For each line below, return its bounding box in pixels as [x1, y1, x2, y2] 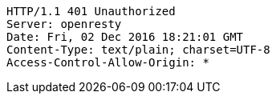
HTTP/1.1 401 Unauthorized [6, 5, 176, 18]
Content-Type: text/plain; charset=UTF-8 [6, 43, 270, 56]
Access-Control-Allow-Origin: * [6, 56, 209, 69]
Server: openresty [6, 18, 122, 30]
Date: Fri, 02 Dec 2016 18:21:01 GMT [6, 30, 244, 43]
